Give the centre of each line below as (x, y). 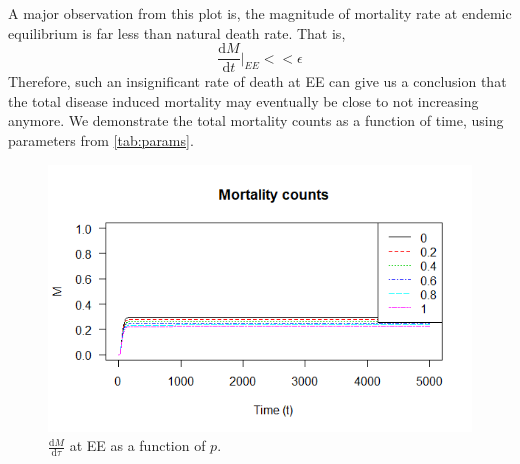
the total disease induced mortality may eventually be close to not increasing (243, 100)
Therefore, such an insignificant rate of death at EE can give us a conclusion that (257, 81)
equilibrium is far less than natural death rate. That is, (177, 32)
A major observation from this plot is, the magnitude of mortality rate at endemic (260, 13)
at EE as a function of (137, 445)
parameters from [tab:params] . (101, 140)
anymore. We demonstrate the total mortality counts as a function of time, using (256, 120)
